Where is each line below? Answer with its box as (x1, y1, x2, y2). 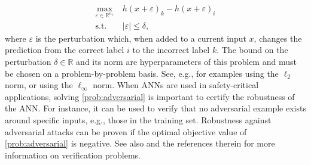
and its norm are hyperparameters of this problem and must (76, 55, 297, 68)
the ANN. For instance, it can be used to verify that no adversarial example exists (5, 102, 306, 114)
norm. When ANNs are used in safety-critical (93, 79, 259, 91)
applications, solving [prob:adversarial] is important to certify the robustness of (5, 90, 295, 102)
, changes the (254, 32, 302, 44)
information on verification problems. (5, 148, 141, 161)
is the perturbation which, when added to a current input (35, 32, 246, 44)
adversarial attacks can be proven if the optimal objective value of (5, 125, 247, 138)
